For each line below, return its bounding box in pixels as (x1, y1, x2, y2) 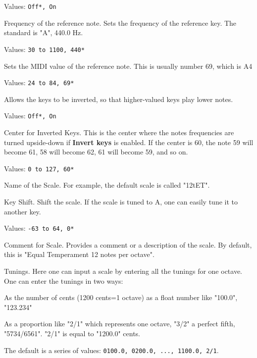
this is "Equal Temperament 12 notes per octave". (4, 249, 154, 259)
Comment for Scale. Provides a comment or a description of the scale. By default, (4, 239, 252, 250)
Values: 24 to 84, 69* (4, 77, 74, 88)
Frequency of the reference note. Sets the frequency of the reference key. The (4, 17, 237, 28)
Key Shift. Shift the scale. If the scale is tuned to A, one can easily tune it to (4, 197, 238, 207)
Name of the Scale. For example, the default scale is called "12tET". (4, 180, 210, 190)
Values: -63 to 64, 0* (4, 223, 74, 233)
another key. (4, 206, 41, 216)
